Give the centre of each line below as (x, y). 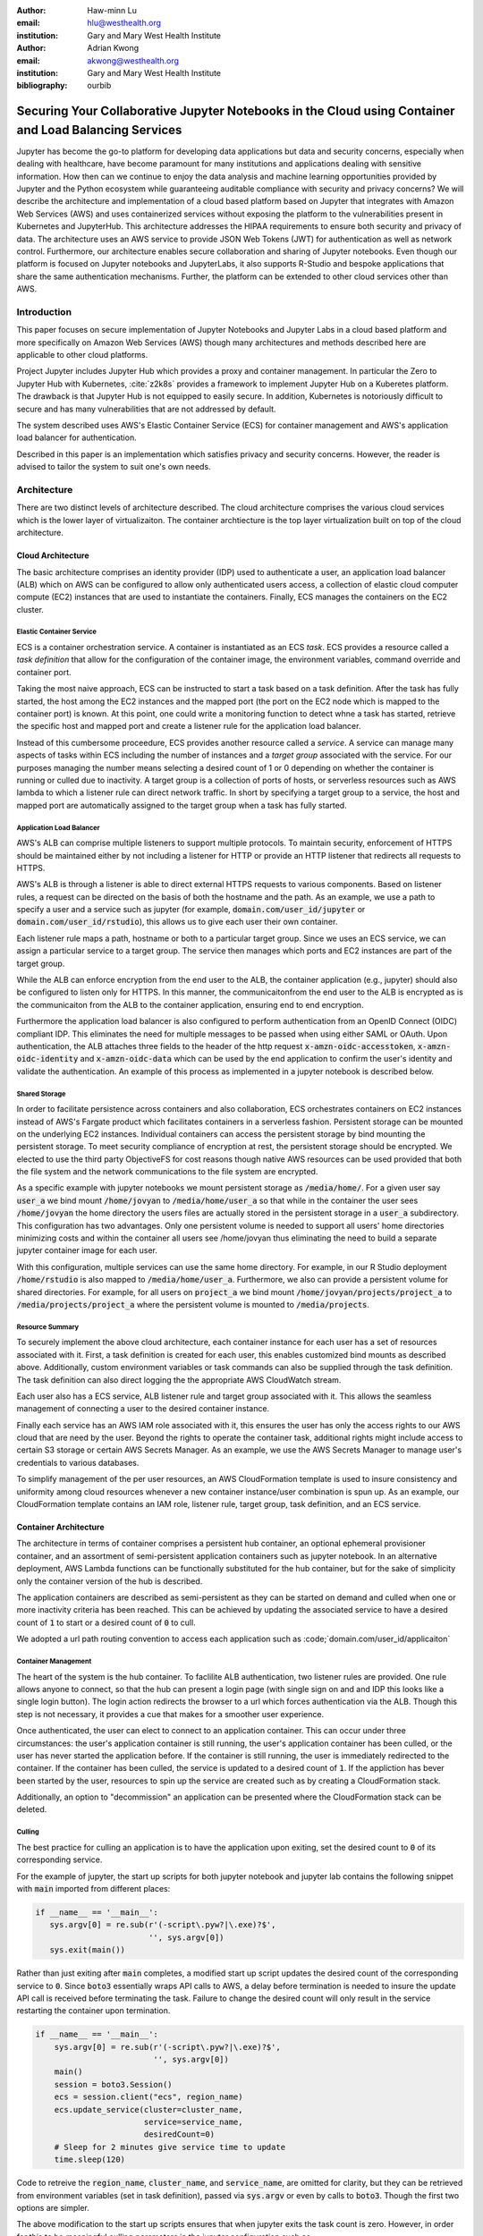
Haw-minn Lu (112, 10)
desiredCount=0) (179, 2134)
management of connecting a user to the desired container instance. (143, 1409)
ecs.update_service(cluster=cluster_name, (148, 2109)
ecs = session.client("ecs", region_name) (148, 2097)
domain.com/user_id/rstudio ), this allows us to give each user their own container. (177, 922)
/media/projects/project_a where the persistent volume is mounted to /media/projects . (193, 1304)
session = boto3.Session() (114, 2084)
